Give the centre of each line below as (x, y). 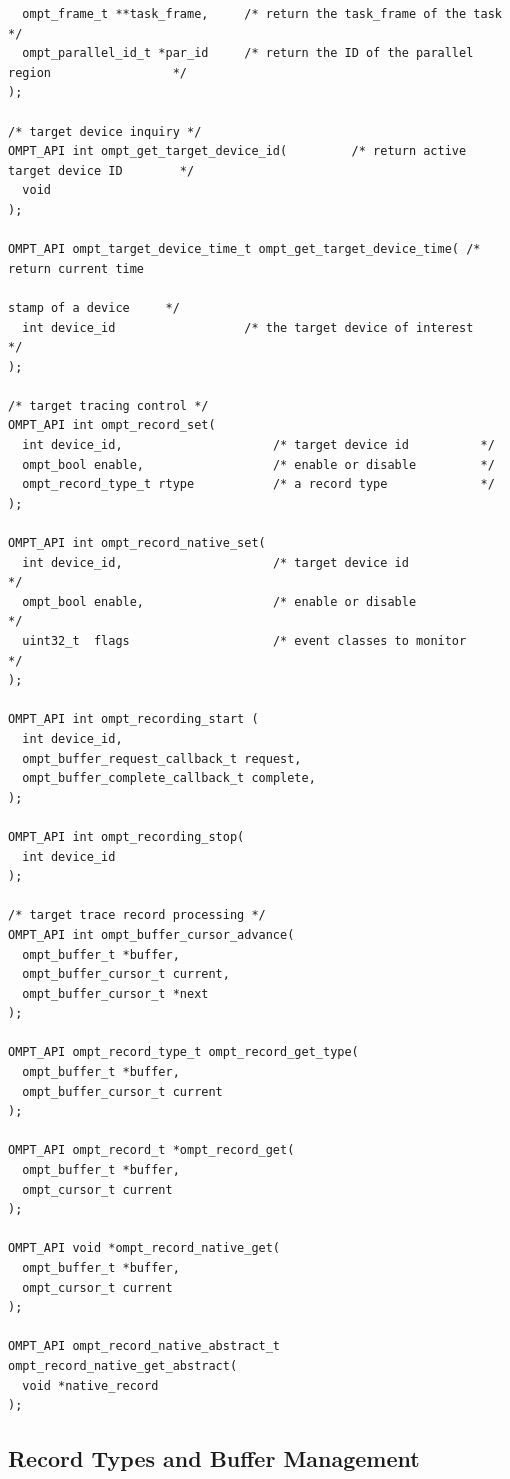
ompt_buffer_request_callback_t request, (162, 758)
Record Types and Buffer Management (214, 1458)
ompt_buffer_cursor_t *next (115, 993)
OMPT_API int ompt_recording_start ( (133, 719)
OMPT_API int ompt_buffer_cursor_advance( (151, 934)
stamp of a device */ (94, 307)
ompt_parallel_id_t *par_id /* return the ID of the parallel (248, 53)
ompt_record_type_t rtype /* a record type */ (258, 484)
